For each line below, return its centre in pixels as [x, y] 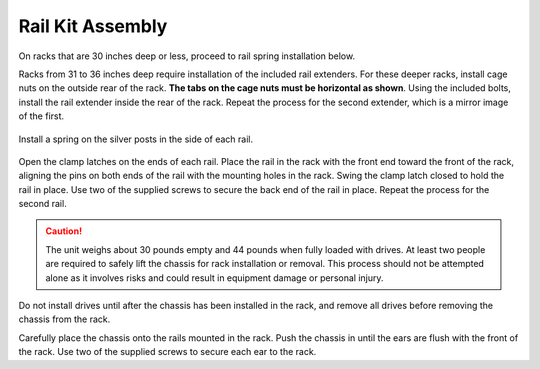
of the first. [41, 116]
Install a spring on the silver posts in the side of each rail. [136, 139]
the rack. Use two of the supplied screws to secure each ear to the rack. [167, 352]
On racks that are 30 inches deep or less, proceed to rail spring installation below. [186, 56]
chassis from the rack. [64, 319]
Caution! [64, 231]
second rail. [42, 204]
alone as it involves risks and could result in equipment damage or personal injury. [214, 277]
